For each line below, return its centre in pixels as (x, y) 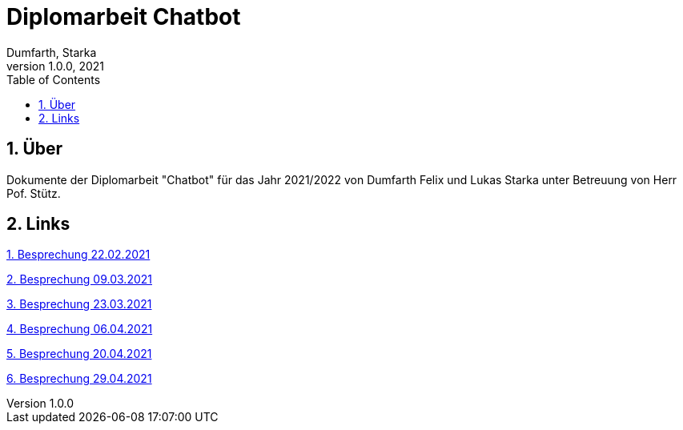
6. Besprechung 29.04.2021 (79, 379)
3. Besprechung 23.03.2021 (79, 304)
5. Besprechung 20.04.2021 (79, 354)
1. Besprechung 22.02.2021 (78, 255)
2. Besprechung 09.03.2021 (79, 279)
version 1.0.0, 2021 (55, 66)
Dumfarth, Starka (52, 52)
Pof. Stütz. (34, 193)
